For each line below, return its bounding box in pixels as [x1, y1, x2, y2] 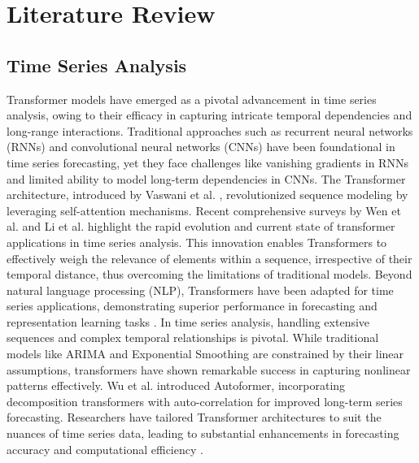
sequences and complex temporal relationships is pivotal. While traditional [7, 329, 379, 346]
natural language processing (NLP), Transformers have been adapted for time [7, 281, 394, 298]
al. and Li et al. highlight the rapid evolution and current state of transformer [7, 218, 395, 235]
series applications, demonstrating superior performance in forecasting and [7, 297, 378, 314]
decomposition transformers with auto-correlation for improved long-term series [7, 392, 403, 409]
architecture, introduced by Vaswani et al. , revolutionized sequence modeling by [7, 186, 408, 203]
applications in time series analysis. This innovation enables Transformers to [7, 233, 387, 250]
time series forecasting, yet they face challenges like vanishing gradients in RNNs [7, 154, 408, 171]
